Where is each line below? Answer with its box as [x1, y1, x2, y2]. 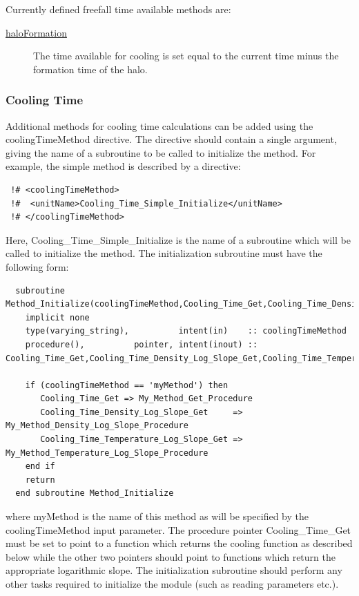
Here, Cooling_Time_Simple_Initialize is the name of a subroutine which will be [6, 232, 351, 247]
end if [25, 461, 55, 472]
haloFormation [6, 25, 67, 39]
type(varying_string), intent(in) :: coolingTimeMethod [25, 326, 347, 336]
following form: [6, 259, 69, 273]
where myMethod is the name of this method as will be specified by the [6, 509, 309, 523]
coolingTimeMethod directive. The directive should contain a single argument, [6, 132, 337, 146]
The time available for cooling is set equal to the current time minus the [33, 48, 339, 63]
